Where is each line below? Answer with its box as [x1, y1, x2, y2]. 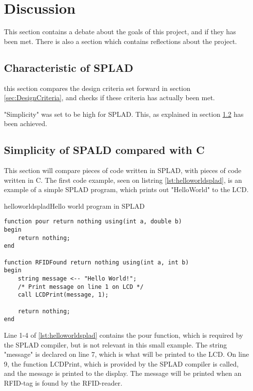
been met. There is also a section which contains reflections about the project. [4, 36, 237, 46]
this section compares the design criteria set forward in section [4, 83, 191, 93]
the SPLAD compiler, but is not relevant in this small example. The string [4, 339, 227, 349]
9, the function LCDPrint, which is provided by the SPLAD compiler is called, [4, 358, 239, 369]
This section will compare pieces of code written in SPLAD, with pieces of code [4, 165, 242, 175]
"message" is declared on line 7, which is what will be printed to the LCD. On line [4, 349, 249, 359]
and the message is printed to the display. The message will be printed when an [4, 368, 242, 378]
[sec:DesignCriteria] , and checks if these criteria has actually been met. [4, 92, 215, 103]
